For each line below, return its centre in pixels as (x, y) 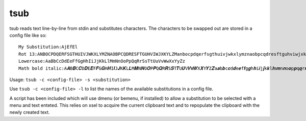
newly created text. (30, 112)
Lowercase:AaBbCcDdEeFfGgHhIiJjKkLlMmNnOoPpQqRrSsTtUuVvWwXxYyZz (102, 61)
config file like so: (28, 35)
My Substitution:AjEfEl (48, 47)
